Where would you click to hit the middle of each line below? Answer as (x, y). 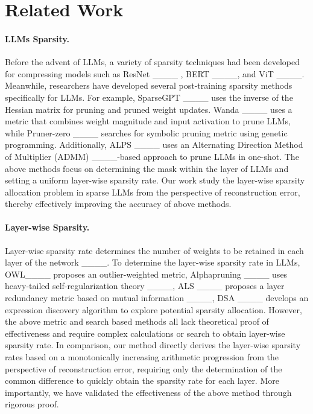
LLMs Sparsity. (37, 38)
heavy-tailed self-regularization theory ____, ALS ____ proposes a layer (145, 286)
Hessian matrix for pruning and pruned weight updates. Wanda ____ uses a (149, 109)
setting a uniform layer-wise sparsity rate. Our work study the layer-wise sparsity (155, 180)
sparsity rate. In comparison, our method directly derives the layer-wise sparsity (153, 345)
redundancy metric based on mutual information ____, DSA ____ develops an (157, 298)
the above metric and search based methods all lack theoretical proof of (137, 321)
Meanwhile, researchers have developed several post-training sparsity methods (149, 85)
